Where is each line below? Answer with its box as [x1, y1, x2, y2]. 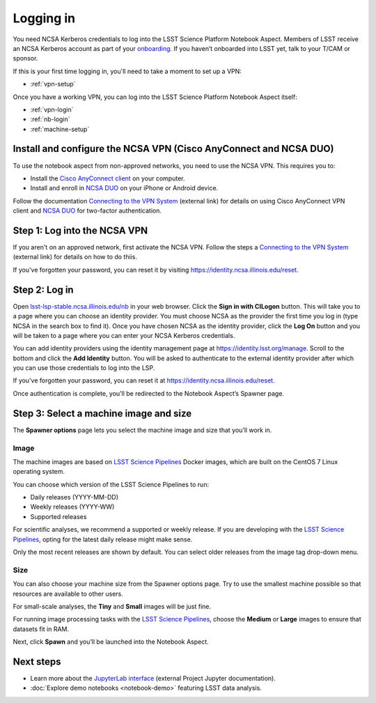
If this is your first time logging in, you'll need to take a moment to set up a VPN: [13, 67, 242, 75]
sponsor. [13, 54, 38, 63]
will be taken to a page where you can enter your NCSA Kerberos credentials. [13, 331, 235, 339]
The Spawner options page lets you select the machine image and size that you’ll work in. [13, 426, 272, 434]
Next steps [13, 656, 61, 667]
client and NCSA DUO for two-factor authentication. [13, 206, 162, 215]
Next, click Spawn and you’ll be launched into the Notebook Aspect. [13, 638, 209, 646]
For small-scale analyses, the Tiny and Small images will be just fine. [13, 602, 212, 610]
